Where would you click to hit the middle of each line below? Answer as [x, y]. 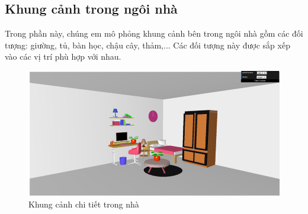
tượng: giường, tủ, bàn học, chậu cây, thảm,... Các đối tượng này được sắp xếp [147, 45]
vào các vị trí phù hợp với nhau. [63, 56]
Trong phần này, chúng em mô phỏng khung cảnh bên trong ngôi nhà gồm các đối [154, 33]
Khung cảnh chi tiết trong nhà [84, 204]
